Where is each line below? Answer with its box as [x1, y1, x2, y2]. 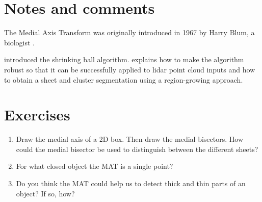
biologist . [4, 37, 35, 47]
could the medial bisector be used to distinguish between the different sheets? [16, 143, 258, 154]
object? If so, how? [16, 188, 75, 198]
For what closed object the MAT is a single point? [16, 161, 173, 171]
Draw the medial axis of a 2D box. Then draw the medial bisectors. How [16, 134, 243, 144]
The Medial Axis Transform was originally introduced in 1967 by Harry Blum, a [4, 27, 255, 38]
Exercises [4, 104, 70, 125]
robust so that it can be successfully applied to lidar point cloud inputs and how [4, 64, 255, 74]
